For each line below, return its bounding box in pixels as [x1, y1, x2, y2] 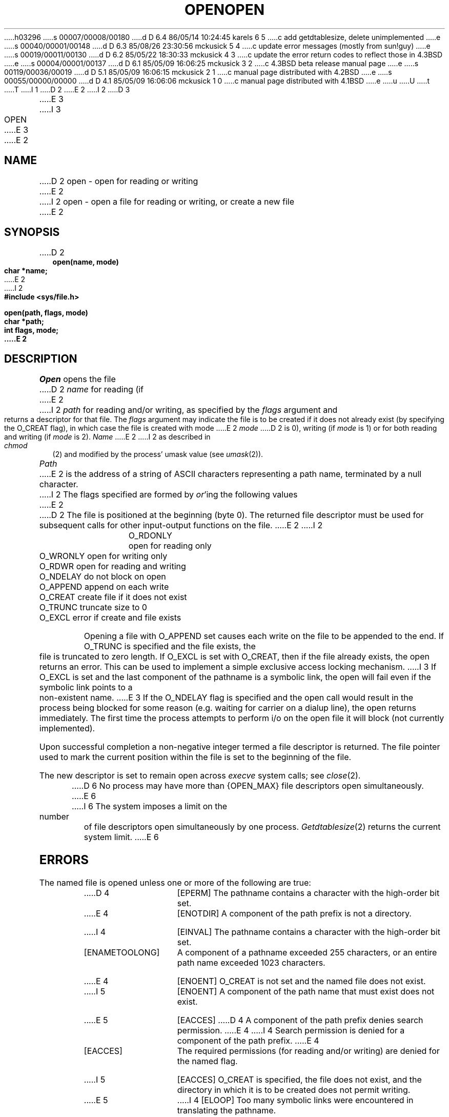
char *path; [4, 317, 44, 326]
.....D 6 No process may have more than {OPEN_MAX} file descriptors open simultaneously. [72, 781, 424, 791]
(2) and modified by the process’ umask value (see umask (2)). [52, 450, 263, 459]
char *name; [4, 266, 48, 275]
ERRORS [39, 852, 89, 868]
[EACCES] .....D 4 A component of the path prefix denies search [177, 1015, 423, 1026]
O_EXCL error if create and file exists [39, 612, 181, 623]
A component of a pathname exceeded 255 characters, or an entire [177, 947, 437, 958]
